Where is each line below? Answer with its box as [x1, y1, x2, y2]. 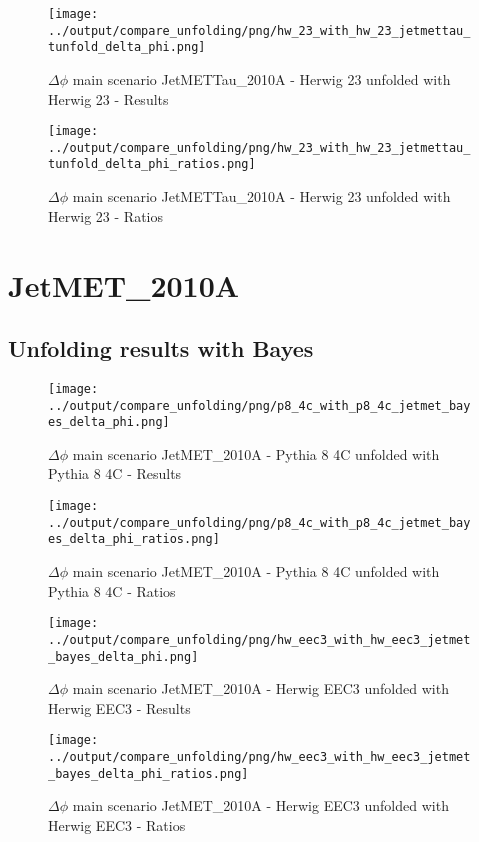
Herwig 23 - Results [48, 88, 169, 109]
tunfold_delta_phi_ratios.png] [48, 157, 256, 172]
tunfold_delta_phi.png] [48, 40, 206, 55]
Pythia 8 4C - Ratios [48, 580, 176, 601]
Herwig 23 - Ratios [48, 205, 164, 226]
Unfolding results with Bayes [8, 333, 314, 364]
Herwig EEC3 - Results [48, 697, 191, 718]
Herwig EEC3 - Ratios [48, 814, 186, 835]
